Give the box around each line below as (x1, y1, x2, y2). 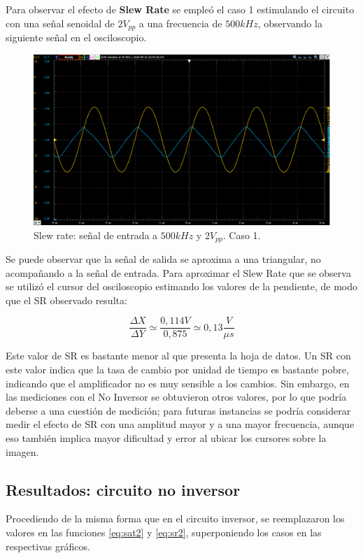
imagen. (6, 444, 39, 459)
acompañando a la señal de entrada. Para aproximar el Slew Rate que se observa (6, 265, 351, 280)
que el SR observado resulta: (6, 292, 127, 307)
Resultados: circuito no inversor (6, 478, 241, 500)
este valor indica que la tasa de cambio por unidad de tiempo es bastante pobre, (6, 362, 349, 377)
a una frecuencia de (138, 15, 222, 30)
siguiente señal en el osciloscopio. (6, 30, 147, 45)
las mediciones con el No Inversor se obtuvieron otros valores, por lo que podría (6, 389, 347, 404)
